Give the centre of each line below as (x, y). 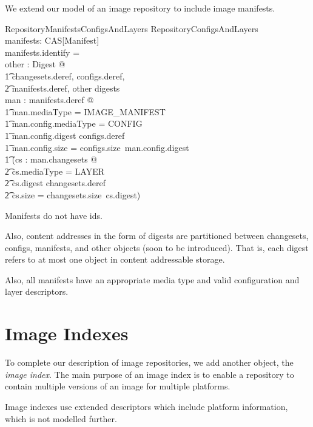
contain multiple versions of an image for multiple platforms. (118, 386)
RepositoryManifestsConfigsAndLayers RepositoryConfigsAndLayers (132, 28)
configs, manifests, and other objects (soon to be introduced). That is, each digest (157, 247)
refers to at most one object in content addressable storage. (115, 259)
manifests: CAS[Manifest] (52, 40)
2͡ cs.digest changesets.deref (55, 183)
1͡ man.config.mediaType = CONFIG (74, 123)
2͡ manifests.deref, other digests (62, 88)
